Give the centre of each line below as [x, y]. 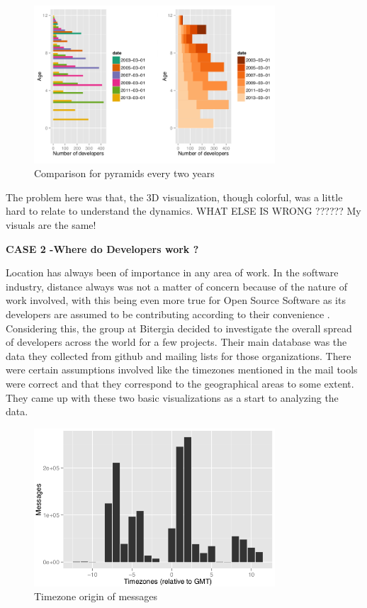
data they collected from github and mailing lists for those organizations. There [179, 355]
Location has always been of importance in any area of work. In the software [172, 272]
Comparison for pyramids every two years [124, 173]
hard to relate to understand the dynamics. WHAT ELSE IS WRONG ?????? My [183, 211]
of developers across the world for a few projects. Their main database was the [176, 342]
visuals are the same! [51, 224]
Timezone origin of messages [96, 596]
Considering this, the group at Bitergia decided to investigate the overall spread [179, 328]
